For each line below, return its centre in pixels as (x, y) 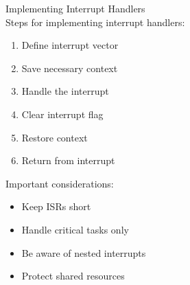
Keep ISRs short (56, 206)
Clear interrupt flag (62, 114)
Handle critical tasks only (75, 229)
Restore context (55, 137)
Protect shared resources (73, 276)
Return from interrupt (68, 160)
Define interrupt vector (70, 45)
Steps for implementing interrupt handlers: (95, 22)
